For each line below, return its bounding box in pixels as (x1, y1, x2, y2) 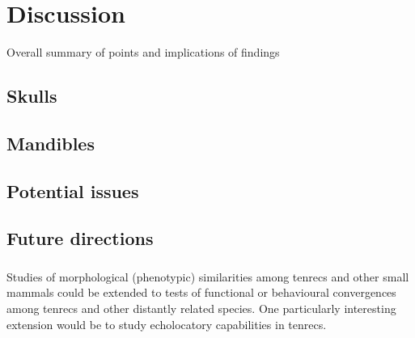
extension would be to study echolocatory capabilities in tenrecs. (6, 315, 327, 332)
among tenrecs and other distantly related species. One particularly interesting (6, 299, 396, 316)
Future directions (6, 226, 154, 251)
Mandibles (6, 130, 95, 155)
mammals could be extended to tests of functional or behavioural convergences (6, 284, 396, 301)
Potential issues (6, 178, 139, 203)
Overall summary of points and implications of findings (6, 44, 280, 61)
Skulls (6, 83, 57, 108)
